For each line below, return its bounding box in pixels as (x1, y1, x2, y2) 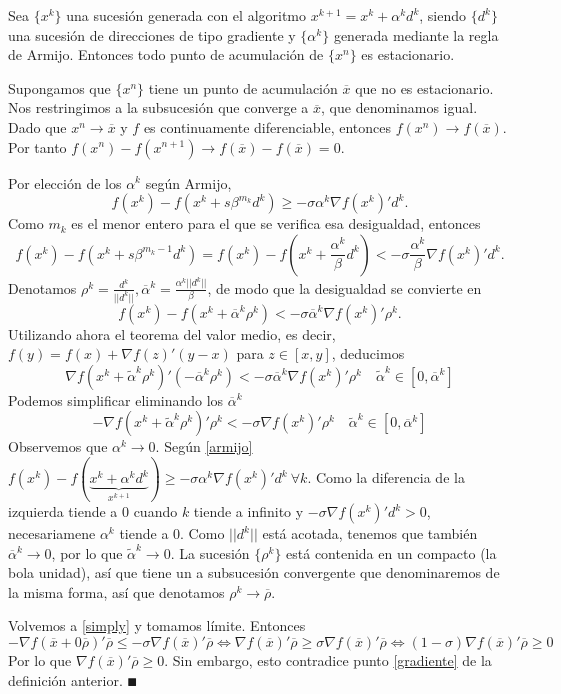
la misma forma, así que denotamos (8, 581, 225, 602)
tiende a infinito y (193, 501, 304, 522)
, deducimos (331, 343, 405, 364)
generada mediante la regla (333, 24, 499, 45)
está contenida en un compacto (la (286, 542, 497, 563)
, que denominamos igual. (321, 97, 478, 118)
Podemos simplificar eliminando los (8, 389, 224, 410)
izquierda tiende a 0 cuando (8, 501, 178, 522)
